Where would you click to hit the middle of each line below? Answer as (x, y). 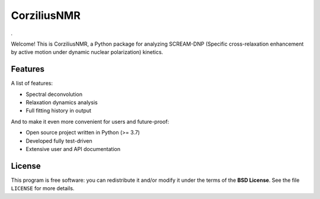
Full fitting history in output (59, 111)
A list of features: (32, 84)
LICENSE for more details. (43, 188)
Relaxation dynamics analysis (62, 102)
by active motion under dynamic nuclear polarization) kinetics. (87, 52)
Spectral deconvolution (54, 94)
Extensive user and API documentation (73, 149)
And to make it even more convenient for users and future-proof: (90, 121)
